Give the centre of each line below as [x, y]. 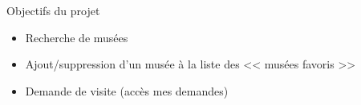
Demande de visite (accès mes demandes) [127, 90]
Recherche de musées [77, 37]
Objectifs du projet [53, 10]
